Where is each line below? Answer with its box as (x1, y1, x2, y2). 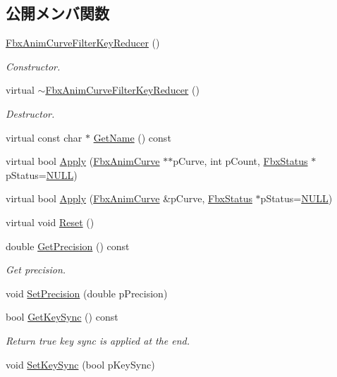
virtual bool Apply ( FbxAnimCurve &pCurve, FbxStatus (6, 191, 252, 206)
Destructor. (6, 106, 55, 120)
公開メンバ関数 (6, 2, 109, 24)
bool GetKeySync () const (6, 309, 118, 324)
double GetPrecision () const (6, 238, 130, 253)
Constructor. (6, 58, 61, 73)
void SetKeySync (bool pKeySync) (6, 357, 155, 371)
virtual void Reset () (6, 214, 94, 229)
